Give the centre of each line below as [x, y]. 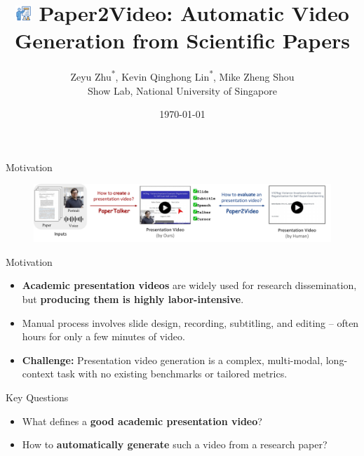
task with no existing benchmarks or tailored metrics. [172, 374]
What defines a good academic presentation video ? [142, 421]
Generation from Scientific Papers [182, 40]
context [38, 374]
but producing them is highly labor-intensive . [133, 299]
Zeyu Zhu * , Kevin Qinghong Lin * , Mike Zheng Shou [182, 75]
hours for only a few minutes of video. [103, 336]
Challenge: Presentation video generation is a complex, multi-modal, [173, 360]
